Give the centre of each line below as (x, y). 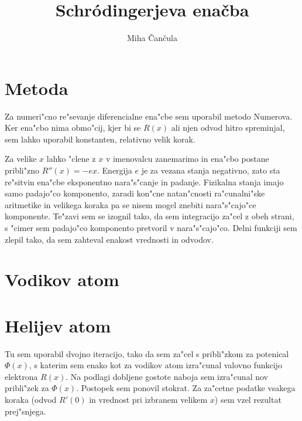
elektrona (21, 376)
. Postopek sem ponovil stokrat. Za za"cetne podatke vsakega (186, 388)
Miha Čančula (152, 38)
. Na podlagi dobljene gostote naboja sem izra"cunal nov (167, 376)
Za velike (21, 159)
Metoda (37, 88)
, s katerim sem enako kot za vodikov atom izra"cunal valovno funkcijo (155, 365)
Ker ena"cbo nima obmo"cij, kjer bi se (73, 128)
